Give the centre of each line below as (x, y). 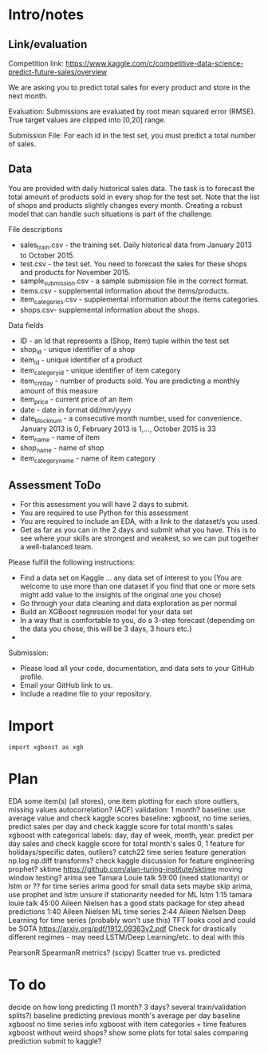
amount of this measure (59, 391)
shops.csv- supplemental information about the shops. (110, 310)
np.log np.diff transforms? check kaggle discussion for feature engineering (132, 860)
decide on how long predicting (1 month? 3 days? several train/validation (127, 1007)
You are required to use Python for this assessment (104, 513)
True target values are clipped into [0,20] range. (87, 120)
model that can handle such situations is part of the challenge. (110, 214)
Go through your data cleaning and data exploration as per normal (128, 603)
